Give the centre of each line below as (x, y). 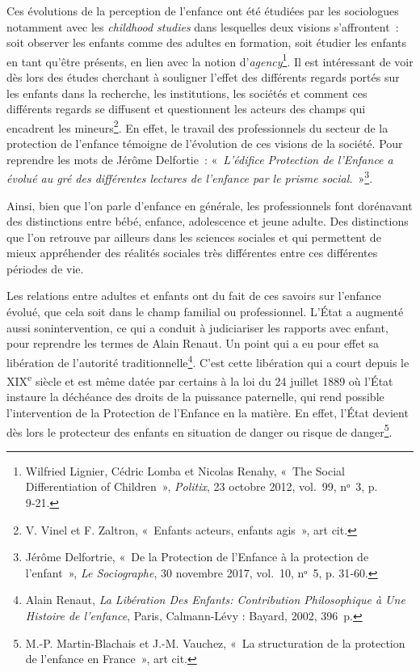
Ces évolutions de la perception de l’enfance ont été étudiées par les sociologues (203, 11)
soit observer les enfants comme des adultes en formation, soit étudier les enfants (207, 42)
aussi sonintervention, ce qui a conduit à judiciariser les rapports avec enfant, (197, 327)
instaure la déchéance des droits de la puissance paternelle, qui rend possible (195, 397)
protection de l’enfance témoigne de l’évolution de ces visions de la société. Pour (205, 144)
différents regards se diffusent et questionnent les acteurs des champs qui (186, 109)
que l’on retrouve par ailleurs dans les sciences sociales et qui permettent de (194, 237)
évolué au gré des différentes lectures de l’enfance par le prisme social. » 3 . (190, 177)
